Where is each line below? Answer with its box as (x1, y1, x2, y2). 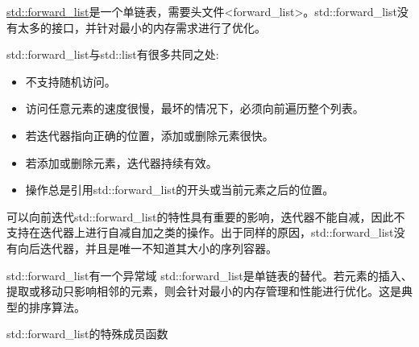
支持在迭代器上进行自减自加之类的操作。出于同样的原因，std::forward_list (6, 224, 394, 241)
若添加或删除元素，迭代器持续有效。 (25, 154, 218, 171)
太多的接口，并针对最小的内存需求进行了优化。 (17, 19, 266, 35)
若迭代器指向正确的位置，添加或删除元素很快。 (25, 126, 274, 143)
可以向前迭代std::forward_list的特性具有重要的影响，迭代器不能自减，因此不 (6, 208, 405, 225)
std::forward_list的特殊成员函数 (6, 325, 168, 342)
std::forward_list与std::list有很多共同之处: (6, 46, 219, 63)
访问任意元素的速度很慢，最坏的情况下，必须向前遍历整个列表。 (25, 100, 364, 117)
